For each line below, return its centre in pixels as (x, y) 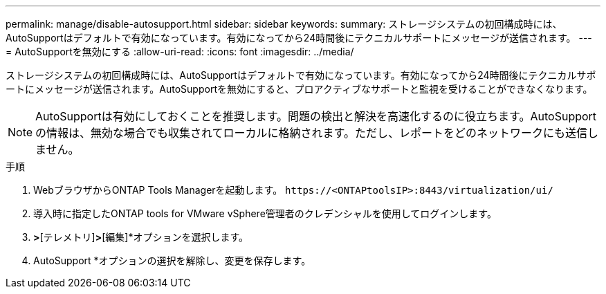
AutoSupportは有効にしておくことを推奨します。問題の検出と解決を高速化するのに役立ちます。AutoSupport (316, 116)
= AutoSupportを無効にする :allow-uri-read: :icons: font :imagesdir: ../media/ (180, 52)
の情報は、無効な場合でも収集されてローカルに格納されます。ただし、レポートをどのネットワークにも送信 (311, 133)
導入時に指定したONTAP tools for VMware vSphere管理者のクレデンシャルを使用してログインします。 (265, 213)
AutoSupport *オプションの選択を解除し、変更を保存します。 (172, 260)
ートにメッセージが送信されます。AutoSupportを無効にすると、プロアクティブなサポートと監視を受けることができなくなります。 (299, 89)
